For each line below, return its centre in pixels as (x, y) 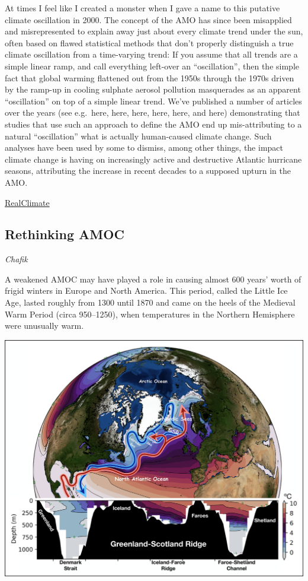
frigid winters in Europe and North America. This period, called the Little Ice (146, 290)
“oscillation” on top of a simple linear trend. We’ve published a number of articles (153, 101)
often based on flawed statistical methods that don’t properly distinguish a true (149, 42)
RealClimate (27, 202)
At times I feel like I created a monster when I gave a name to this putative (142, 8)
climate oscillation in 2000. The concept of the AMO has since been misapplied (148, 19)
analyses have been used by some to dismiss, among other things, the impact (144, 147)
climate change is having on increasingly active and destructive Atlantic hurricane (153, 159)
